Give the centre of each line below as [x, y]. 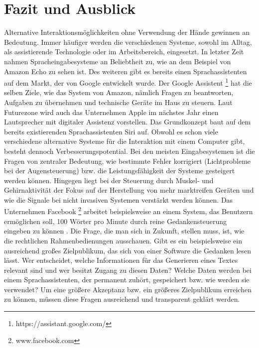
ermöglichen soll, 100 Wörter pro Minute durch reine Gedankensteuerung [115, 221]
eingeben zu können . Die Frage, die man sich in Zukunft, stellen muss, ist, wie [124, 231]
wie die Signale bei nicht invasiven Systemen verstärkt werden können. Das [119, 199]
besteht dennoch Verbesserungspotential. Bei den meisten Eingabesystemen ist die [129, 151]
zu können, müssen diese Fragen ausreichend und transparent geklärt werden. [122, 299]
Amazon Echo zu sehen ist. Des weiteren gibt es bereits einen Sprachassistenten [126, 71]
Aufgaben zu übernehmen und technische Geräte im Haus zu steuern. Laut [118, 102]
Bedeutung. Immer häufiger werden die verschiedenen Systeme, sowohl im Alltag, [128, 42]
